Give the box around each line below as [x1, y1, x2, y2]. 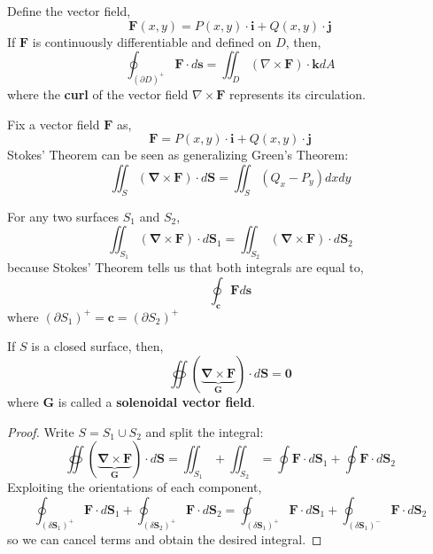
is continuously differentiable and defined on [32, 32, 272, 51]
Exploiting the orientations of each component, [7, 478, 262, 496]
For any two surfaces [7, 207, 120, 225]
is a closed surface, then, [31, 337, 164, 355]
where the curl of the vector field [7, 85, 189, 104]
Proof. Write [7, 422, 74, 441]
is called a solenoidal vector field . [58, 393, 256, 410]
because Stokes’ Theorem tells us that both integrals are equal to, [7, 258, 364, 277]
